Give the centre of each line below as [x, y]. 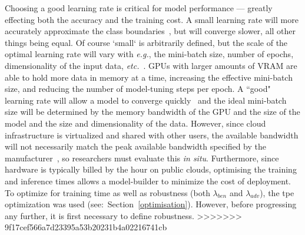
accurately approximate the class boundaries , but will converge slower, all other [150, 31]
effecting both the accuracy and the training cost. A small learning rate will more [152, 19]
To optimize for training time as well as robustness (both [107, 192]
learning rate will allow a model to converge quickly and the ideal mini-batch [146, 100]
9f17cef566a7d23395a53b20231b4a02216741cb [86, 227]
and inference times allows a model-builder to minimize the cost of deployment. [148, 181]
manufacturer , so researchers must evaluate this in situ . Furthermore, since [142, 158]
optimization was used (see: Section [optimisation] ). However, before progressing [151, 204]
